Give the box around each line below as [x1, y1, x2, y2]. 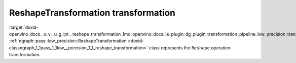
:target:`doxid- [9, 24, 39, 30]
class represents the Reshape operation [148, 44, 231, 51]
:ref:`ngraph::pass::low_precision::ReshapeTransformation [9, 38, 127, 44]
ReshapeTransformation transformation [9, 7, 176, 18]
